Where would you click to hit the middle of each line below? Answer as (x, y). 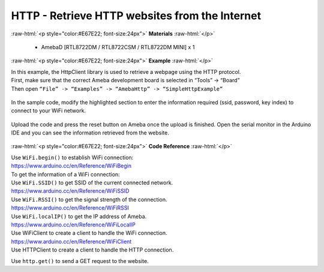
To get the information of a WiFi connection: (65, 174)
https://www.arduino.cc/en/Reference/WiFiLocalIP (73, 225)
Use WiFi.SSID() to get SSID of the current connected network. (92, 183)
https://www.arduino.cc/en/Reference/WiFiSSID (70, 191)
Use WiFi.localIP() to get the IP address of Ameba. (79, 216)
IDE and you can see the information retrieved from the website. (90, 133)
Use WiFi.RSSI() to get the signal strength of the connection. (89, 199)
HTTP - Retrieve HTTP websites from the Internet (136, 16)
